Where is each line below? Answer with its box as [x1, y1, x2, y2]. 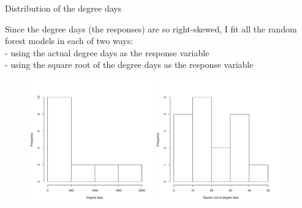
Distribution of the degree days [5, 2, 122, 14]
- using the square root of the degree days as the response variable [5, 58, 254, 71]
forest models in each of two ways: [5, 34, 134, 47]
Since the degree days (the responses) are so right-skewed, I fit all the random [5, 22, 297, 35]
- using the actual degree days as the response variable [5, 46, 210, 59]
